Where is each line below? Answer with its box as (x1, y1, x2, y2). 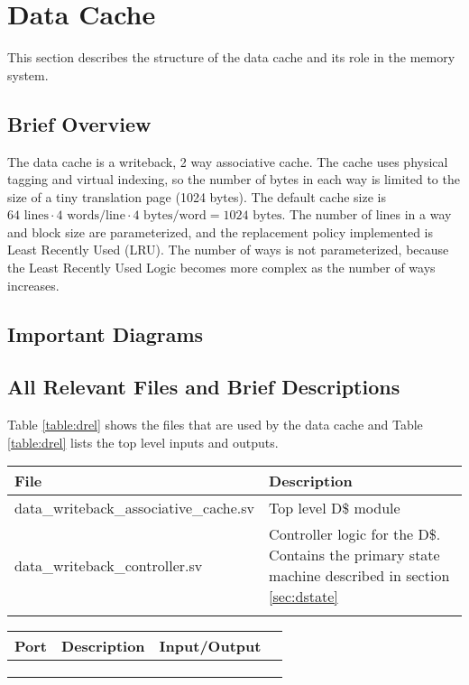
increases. (7, 275, 60, 294)
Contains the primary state (269, 544, 440, 566)
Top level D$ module (269, 497, 400, 519)
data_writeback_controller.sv (14, 554, 203, 576)
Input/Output (159, 635, 262, 657)
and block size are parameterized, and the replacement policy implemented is (7, 222, 433, 241)
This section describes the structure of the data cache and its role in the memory (7, 48, 455, 67)
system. (7, 65, 49, 84)
